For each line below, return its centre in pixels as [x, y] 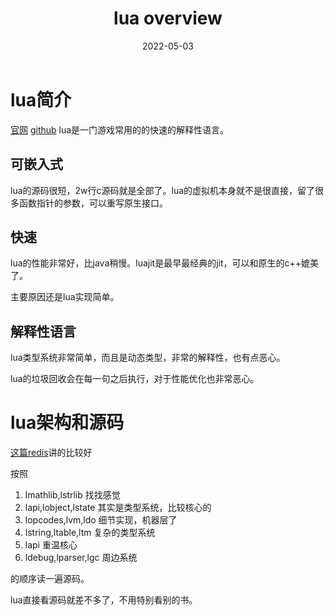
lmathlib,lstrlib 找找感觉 [72, 495]
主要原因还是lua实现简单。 [65, 297]
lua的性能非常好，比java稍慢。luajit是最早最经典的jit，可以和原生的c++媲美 [165, 263]
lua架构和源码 [67, 423]
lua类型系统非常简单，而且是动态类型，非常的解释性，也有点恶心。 [148, 358]
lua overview [168, 18]
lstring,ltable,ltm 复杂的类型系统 [90, 533]
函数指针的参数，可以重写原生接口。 [93, 203]
